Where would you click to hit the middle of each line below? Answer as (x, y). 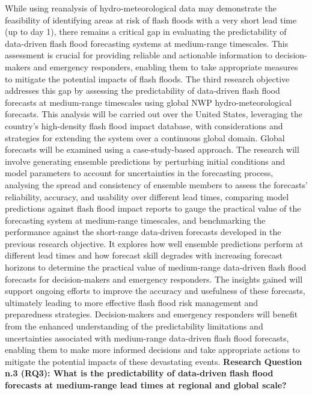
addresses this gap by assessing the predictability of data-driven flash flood (142, 90)
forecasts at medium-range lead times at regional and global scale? (146, 385)
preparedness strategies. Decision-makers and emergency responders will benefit (151, 314)
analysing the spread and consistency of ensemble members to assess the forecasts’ (156, 184)
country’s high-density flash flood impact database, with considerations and (144, 125)
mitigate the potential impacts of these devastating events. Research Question (154, 361)
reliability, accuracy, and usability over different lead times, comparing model (147, 196)
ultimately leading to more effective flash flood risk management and (131, 302)
